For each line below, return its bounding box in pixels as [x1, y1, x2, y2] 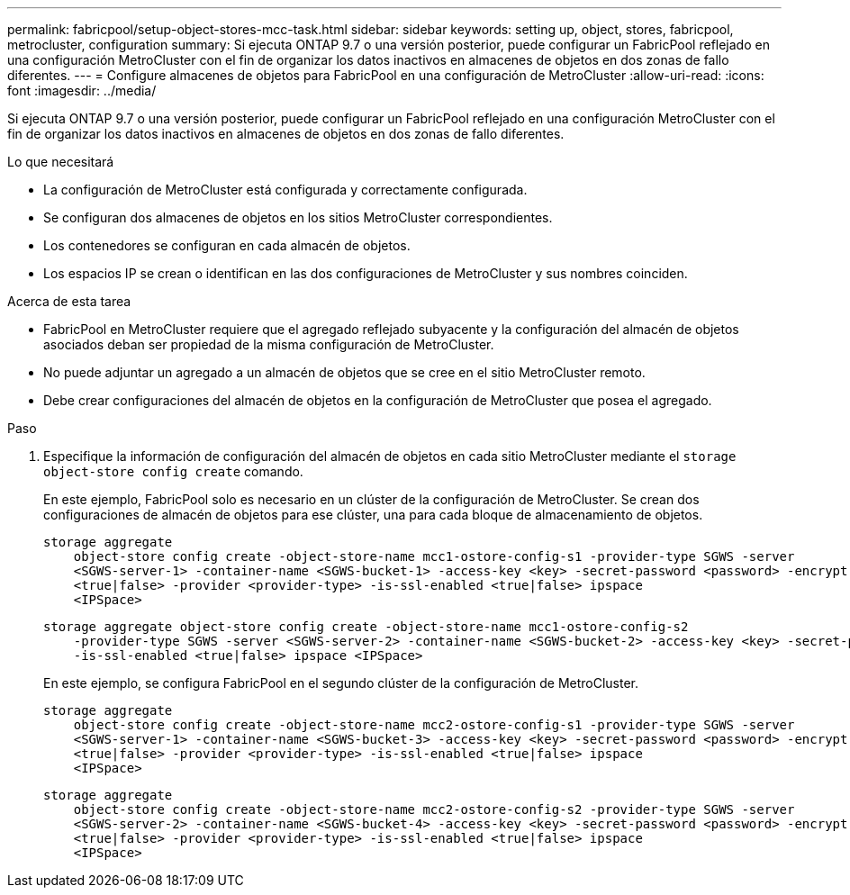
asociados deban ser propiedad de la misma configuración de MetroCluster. [43, 337, 494, 352]
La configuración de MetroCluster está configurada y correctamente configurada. [43, 182, 528, 197]
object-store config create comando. [43, 464, 303, 479]
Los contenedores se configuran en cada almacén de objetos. [43, 238, 411, 253]
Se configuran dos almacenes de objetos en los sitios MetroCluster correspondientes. [43, 210, 553, 225]
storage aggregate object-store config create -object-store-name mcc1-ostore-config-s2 [43, 619, 689, 634]
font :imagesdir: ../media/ [7, 83, 157, 98]
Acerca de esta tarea [7, 294, 131, 309]
